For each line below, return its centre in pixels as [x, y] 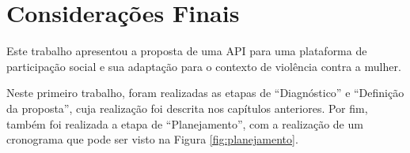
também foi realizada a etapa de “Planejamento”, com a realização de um [185, 123]
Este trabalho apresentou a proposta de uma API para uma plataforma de [187, 51]
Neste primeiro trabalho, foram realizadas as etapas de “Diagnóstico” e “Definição [205, 93]
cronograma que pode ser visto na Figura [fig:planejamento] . [152, 139]
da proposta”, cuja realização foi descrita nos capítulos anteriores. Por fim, [187, 108]
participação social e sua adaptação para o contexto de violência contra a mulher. [204, 66]
